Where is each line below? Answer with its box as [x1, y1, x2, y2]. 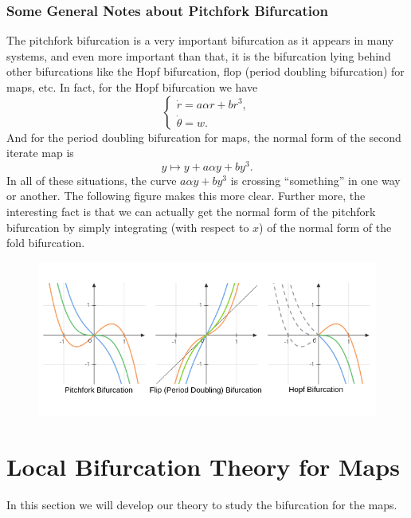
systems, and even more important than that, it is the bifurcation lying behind [6, 47, 391, 64]
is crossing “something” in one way [230, 171, 401, 188]
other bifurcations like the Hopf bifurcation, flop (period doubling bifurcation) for [6, 63, 405, 80]
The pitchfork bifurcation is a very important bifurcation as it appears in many [6, 32, 394, 49]
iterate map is [6, 144, 74, 161]
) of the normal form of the [259, 218, 392, 235]
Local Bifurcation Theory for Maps [6, 450, 400, 483]
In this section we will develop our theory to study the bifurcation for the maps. [6, 496, 397, 512]
